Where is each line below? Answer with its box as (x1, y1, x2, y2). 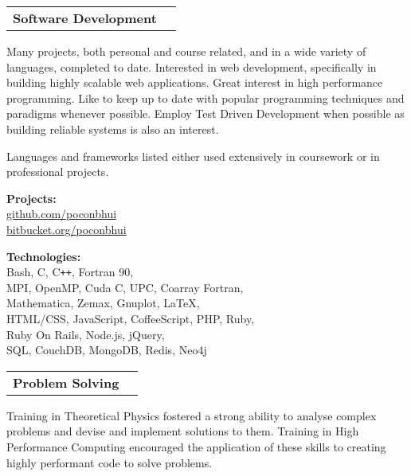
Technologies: (6, 248, 81, 264)
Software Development (13, 9, 157, 27)
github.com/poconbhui (6, 205, 117, 222)
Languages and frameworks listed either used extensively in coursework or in (6, 147, 380, 164)
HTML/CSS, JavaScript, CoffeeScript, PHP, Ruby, (6, 310, 255, 326)
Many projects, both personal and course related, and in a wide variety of (6, 43, 366, 59)
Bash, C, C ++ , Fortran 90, (6, 263, 134, 280)
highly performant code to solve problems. (6, 454, 213, 470)
